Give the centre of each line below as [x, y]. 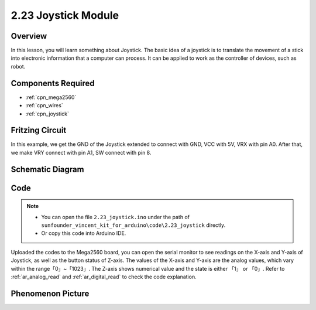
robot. [18, 66]
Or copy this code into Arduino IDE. [84, 233]
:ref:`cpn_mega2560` [51, 97]
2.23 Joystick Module [65, 15]
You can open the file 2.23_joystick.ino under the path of [116, 217]
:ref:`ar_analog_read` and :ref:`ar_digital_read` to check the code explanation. [104, 277]
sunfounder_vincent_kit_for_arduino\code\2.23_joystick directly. [133, 225]
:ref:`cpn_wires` [44, 105]
